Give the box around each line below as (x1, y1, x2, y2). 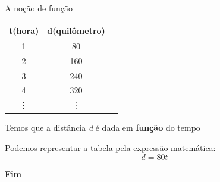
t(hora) (9, 24, 39, 37)
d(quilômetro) (47, 24, 105, 37)
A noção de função (5, 2, 73, 14)
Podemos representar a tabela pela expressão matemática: (5, 142, 216, 153)
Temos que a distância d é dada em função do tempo (5, 121, 200, 134)
